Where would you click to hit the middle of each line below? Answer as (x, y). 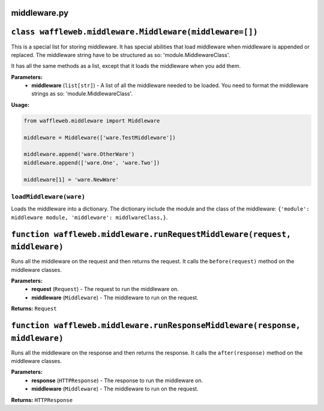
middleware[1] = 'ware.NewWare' (71, 179)
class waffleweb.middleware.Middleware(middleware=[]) (134, 32)
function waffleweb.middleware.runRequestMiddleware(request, (151, 234)
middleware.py (40, 13)
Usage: (20, 104)
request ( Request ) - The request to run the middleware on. (105, 289)
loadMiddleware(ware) (48, 196)
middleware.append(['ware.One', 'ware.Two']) (92, 163)
